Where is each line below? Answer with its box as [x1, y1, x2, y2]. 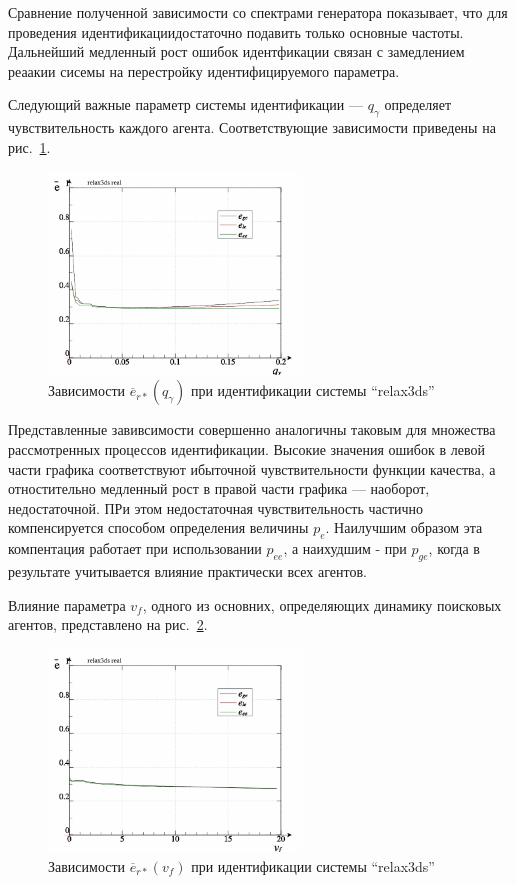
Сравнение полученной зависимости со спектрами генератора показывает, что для [8, 2, 508, 22]
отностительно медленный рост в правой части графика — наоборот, [8, 478, 430, 499]
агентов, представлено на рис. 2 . [8, 614, 208, 635]
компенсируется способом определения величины [8, 517, 309, 538]
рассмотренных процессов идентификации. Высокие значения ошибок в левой [8, 439, 485, 460]
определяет [384, 94, 452, 115]
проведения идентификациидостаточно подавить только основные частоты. [8, 21, 464, 42]
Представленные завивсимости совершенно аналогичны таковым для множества [8, 419, 496, 440]
